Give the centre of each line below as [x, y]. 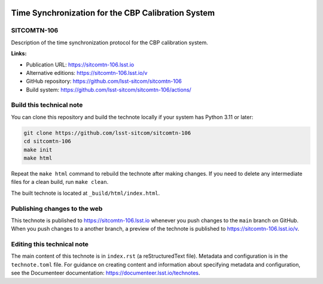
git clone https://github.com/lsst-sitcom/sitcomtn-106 [107, 133]
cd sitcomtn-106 [48, 141]
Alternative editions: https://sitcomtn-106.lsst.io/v [87, 72]
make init [38, 149]
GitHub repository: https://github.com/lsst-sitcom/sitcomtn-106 [104, 81]
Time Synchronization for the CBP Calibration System [113, 13]
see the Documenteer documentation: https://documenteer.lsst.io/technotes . [106, 273]
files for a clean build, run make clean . [60, 182]
